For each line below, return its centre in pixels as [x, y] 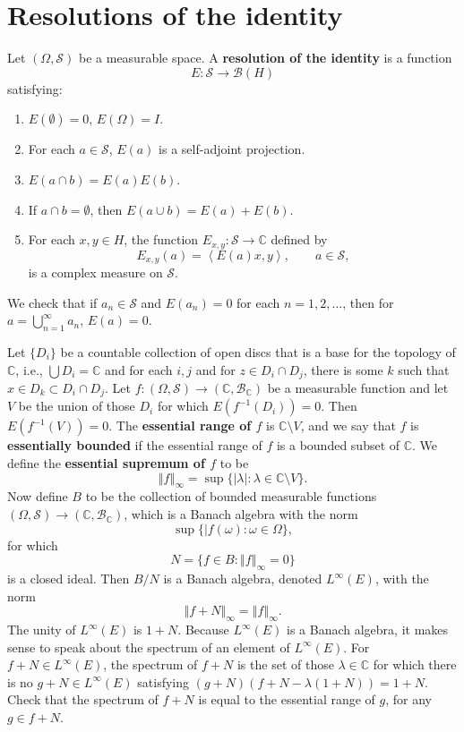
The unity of [42, 630]
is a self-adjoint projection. [232, 149]
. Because [203, 630]
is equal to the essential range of [287, 699]
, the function [161, 239]
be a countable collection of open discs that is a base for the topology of [258, 351]
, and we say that [348, 426]
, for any [409, 699]
